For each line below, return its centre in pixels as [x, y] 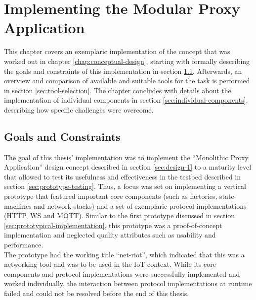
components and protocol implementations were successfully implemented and [122, 273]
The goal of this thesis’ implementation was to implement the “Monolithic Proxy [126, 157]
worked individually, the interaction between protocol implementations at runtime [128, 283]
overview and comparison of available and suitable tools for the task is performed [127, 81]
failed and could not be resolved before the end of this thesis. [97, 293]
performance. [24, 245]
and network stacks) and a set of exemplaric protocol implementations [140, 206]
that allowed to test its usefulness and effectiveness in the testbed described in [123, 176]
